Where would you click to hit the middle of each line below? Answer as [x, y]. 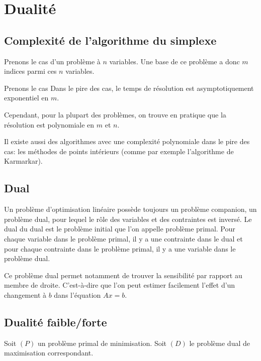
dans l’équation [77, 294]
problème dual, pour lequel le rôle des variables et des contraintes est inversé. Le [128, 219]
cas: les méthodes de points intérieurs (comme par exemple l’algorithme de [119, 151]
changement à [25, 294]
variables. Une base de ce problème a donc [175, 61]
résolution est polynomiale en [49, 124]
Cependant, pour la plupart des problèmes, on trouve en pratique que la [115, 114]
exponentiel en [26, 98]
